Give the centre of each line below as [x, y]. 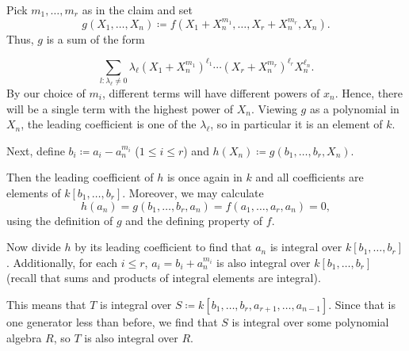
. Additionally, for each [62, 262]
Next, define [36, 150]
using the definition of [60, 220]
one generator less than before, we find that [112, 321]
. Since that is [362, 304]
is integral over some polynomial [310, 321]
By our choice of [46, 93]
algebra [24, 337]
